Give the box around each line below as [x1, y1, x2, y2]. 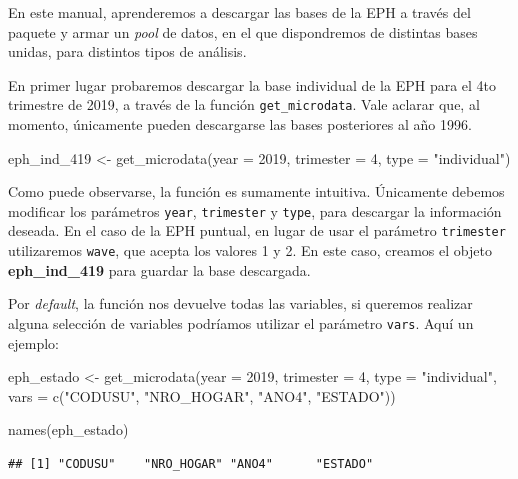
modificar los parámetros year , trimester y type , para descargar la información [8, 200, 502, 221]
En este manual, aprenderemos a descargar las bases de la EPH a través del [8, 2, 471, 22]
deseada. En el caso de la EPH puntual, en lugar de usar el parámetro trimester [8, 220, 506, 241]
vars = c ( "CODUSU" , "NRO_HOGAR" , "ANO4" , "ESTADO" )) [8, 385, 396, 406]
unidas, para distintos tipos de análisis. [8, 41, 247, 62]
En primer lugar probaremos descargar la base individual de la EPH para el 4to [8, 74, 497, 95]
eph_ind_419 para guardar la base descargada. [8, 259, 311, 280]
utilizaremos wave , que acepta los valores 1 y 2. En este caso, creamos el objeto [8, 240, 492, 261]
